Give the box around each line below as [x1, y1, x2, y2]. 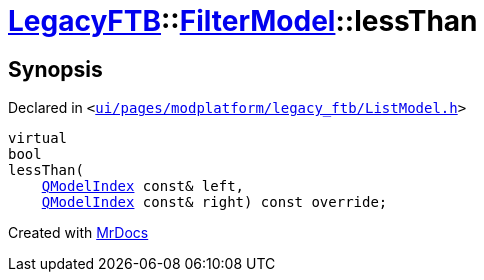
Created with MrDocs [8, 224, 149, 242]
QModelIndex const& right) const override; [41, 194, 388, 211]
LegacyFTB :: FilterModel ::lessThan [8, 4, 478, 38]
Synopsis [8, 56, 103, 82]
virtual [8, 130, 68, 147]
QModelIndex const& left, [41, 178, 245, 195]
